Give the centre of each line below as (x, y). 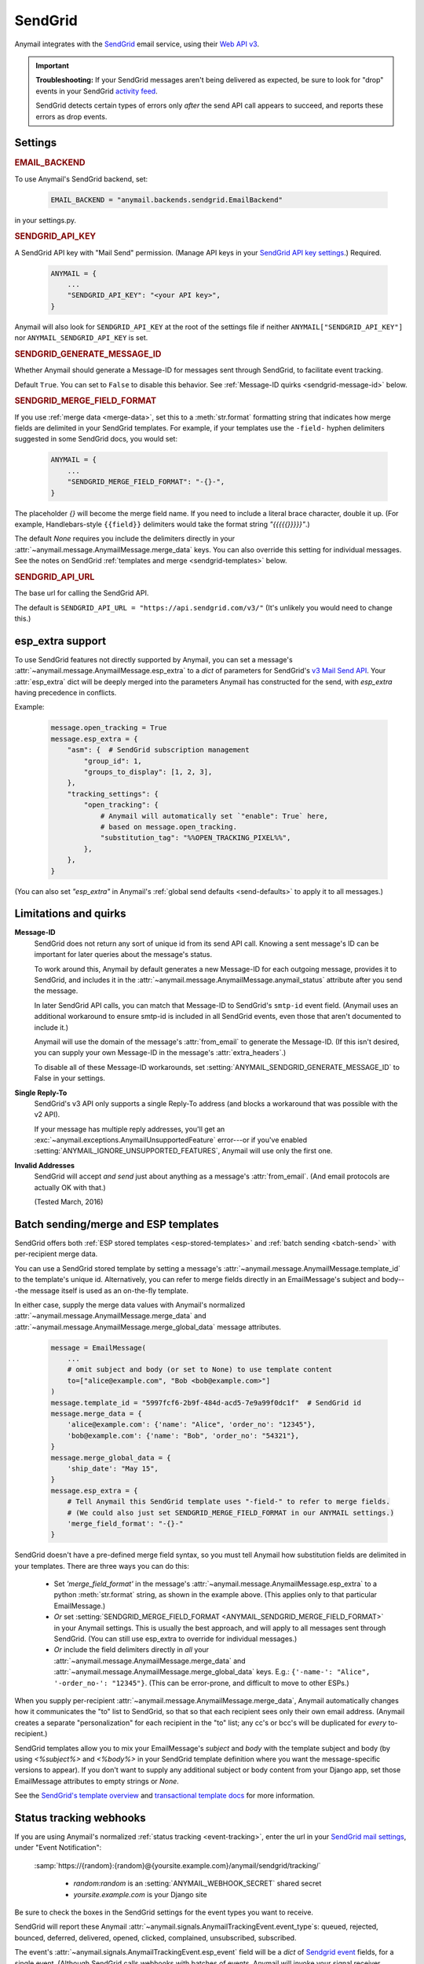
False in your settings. (70, 1078)
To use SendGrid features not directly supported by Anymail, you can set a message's (154, 659)
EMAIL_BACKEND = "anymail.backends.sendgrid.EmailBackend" (166, 200)
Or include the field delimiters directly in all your (132, 1650)
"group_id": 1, (113, 761)
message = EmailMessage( (99, 1348)
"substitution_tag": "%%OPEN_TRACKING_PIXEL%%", (196, 838)
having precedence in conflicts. (66, 693)
